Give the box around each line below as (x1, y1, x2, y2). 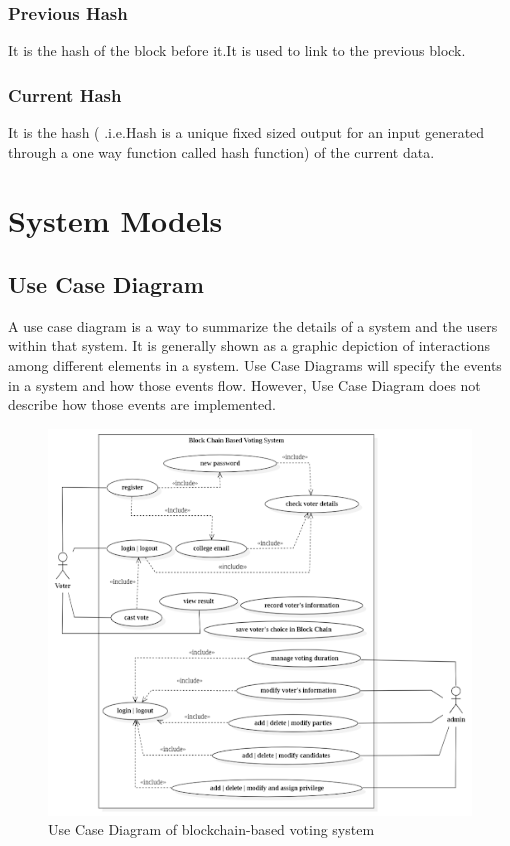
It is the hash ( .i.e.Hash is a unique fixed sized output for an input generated (8, 122, 485, 143)
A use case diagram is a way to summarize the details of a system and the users (8, 315, 498, 336)
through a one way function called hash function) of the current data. (8, 141, 435, 162)
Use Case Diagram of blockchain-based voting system (48, 819, 375, 840)
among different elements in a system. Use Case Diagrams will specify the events (8, 354, 502, 375)
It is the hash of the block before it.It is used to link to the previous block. (8, 40, 466, 61)
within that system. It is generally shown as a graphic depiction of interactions (8, 335, 491, 356)
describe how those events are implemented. (8, 394, 276, 415)
